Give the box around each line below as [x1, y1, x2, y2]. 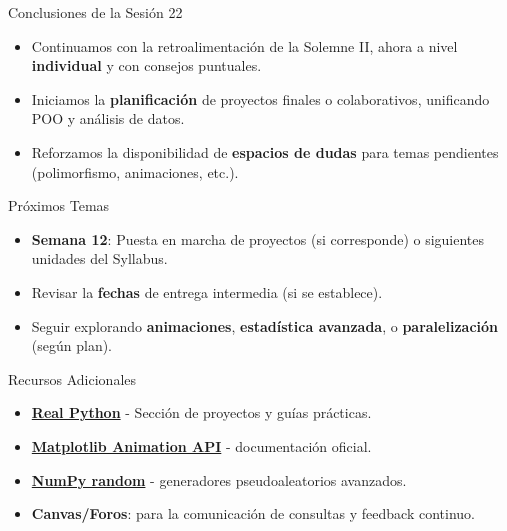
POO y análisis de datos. [31, 108, 185, 129]
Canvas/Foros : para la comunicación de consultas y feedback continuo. [31, 503, 475, 524]
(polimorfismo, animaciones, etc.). [31, 161, 239, 182]
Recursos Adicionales [8, 368, 137, 389]
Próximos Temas [8, 195, 110, 216]
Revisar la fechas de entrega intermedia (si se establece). [31, 281, 383, 302]
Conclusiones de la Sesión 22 [8, 2, 183, 22]
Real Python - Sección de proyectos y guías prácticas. [31, 402, 372, 423]
